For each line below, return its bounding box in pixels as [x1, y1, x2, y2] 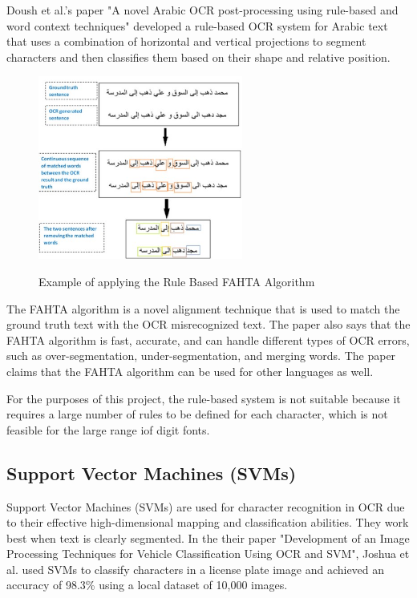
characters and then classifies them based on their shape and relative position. [6, 48, 391, 65]
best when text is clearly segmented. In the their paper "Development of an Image [6, 529, 410, 546]
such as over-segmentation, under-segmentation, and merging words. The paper [6, 347, 396, 364]
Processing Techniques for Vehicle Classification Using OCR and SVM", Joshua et [6, 545, 410, 562]
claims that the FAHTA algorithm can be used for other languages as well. [6, 362, 374, 379]
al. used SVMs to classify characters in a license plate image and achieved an [6, 560, 385, 577]
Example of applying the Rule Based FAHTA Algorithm [38, 273, 315, 289]
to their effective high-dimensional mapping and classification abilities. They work [6, 514, 409, 531]
